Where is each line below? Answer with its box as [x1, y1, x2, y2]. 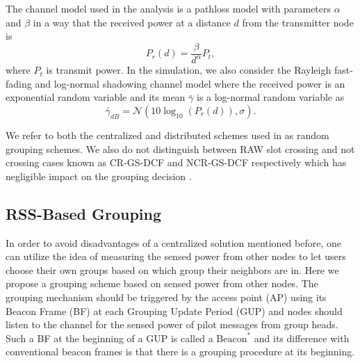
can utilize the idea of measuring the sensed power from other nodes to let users [6, 249, 346, 264]
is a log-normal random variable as [196, 90, 345, 104]
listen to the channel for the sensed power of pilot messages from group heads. [6, 317, 338, 332]
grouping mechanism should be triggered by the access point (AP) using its [6, 289, 327, 304]
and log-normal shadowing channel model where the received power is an [35, 76, 345, 90]
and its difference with [254, 330, 350, 345]
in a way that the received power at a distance [33, 15, 231, 29]
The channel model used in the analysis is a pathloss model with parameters [6, 1, 332, 15]
